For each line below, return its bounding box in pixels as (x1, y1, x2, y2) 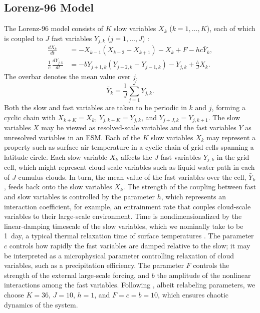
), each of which (206, 23, 255, 34)
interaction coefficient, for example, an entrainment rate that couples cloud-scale (4, 201, 251, 211)
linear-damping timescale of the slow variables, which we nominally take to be (4, 220, 243, 231)
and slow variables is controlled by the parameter (4, 191, 155, 202)
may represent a (206, 132, 256, 142)
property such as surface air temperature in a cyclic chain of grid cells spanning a (4, 142, 254, 152)
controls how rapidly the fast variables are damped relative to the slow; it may (9, 240, 250, 251)
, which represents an (161, 191, 226, 202)
